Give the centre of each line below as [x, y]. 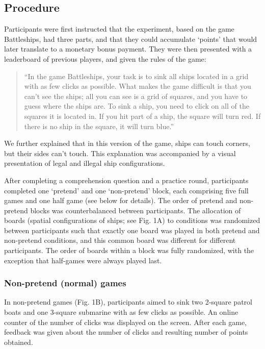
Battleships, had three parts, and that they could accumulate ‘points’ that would [131, 39]
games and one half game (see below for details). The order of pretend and [121, 200]
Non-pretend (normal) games [65, 283]
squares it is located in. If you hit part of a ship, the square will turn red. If [142, 116]
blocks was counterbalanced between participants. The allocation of [136, 210]
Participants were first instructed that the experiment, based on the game [119, 29]
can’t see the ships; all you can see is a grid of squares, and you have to [136, 96]
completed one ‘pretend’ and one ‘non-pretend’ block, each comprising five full [126, 190]
